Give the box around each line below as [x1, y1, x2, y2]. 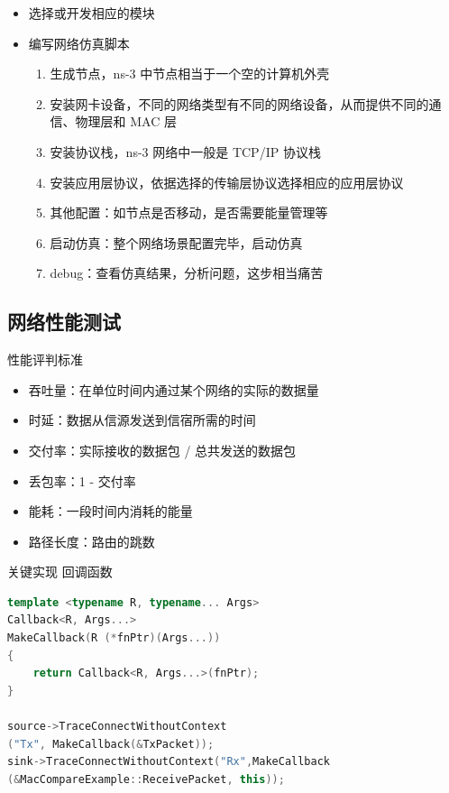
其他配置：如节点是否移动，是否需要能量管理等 [50, 203, 328, 222]
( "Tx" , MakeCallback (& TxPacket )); [7, 737, 215, 751]
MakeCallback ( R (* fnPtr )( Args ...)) [7, 632, 221, 645]
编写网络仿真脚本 [28, 33, 130, 52]
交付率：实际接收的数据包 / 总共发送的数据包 [28, 440, 297, 459]
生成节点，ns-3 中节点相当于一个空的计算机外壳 [50, 64, 330, 83]
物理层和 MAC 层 [75, 112, 177, 131]
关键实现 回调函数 [7, 562, 113, 581]
